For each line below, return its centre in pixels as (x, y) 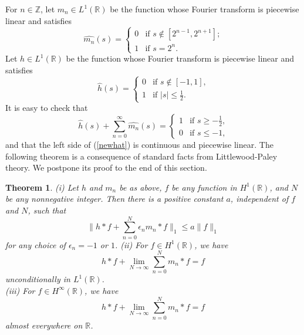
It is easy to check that (47, 108)
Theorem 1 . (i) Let (42, 187)
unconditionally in (38, 279)
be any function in (204, 187)
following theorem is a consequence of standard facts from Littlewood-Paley (141, 156)
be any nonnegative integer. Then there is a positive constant (114, 199)
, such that (47, 210)
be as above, (141, 187)
